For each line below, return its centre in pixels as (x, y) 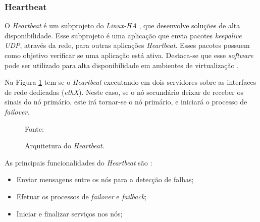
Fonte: (34, 128)
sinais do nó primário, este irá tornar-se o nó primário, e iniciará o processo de (126, 102)
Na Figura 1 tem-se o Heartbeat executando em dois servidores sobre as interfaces (131, 82)
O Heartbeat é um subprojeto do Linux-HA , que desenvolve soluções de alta (122, 25)
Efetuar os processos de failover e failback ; (82, 196)
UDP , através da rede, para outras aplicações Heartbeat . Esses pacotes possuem (127, 45)
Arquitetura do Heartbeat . (65, 146)
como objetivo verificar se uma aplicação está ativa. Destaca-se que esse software (129, 55)
